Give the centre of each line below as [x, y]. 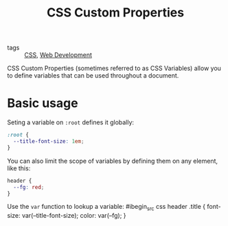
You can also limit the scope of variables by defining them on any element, [113, 161]
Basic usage [43, 103]
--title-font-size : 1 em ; [49, 142]
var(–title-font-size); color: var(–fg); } [74, 216]
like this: [19, 168]
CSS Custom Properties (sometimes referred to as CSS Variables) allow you [114, 68]
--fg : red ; [29, 187]
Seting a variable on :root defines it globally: [71, 122]
